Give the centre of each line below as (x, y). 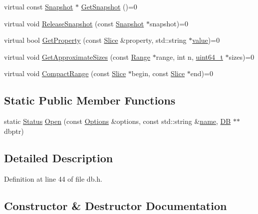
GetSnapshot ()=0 (109, 6)
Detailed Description (59, 158)
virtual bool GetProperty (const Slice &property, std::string (95, 40)
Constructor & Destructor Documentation (116, 205)
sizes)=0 (242, 56)
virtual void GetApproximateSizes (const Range (77, 56)
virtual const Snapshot (39, 6)
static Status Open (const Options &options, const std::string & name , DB (118, 121)
